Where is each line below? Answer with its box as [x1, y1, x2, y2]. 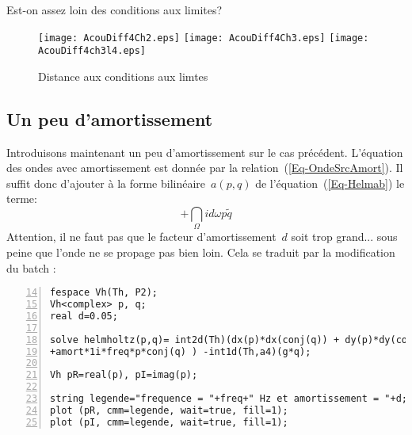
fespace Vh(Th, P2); [50, 287, 158, 299]
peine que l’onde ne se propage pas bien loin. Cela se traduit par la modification [6, 244, 395, 260]
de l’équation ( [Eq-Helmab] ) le [255, 174, 405, 191]
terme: [6, 190, 37, 207]
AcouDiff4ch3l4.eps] [38, 45, 147, 57]
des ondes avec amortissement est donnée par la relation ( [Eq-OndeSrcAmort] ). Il [6, 159, 403, 176]
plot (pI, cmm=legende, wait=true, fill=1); [50, 416, 288, 428]
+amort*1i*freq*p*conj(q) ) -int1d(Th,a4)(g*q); [50, 345, 311, 357]
